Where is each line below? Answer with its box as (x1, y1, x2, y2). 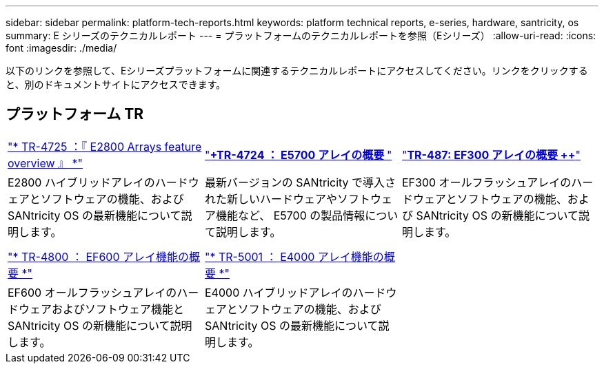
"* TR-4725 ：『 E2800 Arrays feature (8, 139, 202, 154)
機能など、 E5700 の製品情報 (215, 208, 365, 222)
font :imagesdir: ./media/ (6, 42, 117, 54)
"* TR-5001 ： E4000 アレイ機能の (204, 249, 384, 264)
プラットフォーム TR (6, 105, 144, 123)
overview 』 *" (8, 156, 83, 170)
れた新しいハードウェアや (204, 191, 337, 206)
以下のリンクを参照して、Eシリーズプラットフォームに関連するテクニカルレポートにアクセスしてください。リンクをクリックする (6, 65, 588, 76)
